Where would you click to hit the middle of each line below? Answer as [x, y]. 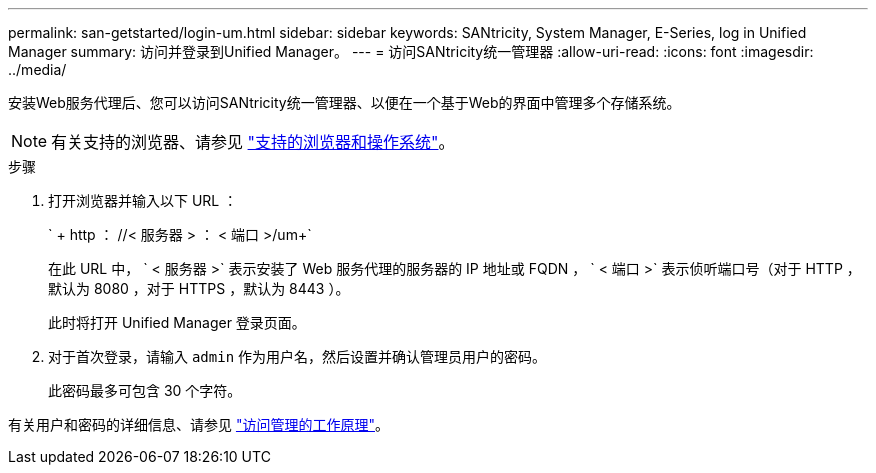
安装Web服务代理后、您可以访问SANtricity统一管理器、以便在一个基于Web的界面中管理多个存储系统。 [344, 102]
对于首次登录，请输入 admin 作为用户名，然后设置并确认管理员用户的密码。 [297, 356]
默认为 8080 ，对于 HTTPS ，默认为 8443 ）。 [199, 288]
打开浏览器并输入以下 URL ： [143, 200]
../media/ [37, 69]
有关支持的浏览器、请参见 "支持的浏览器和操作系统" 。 [253, 142]
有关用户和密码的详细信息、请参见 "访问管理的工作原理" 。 [198, 424]
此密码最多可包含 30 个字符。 [145, 390]
